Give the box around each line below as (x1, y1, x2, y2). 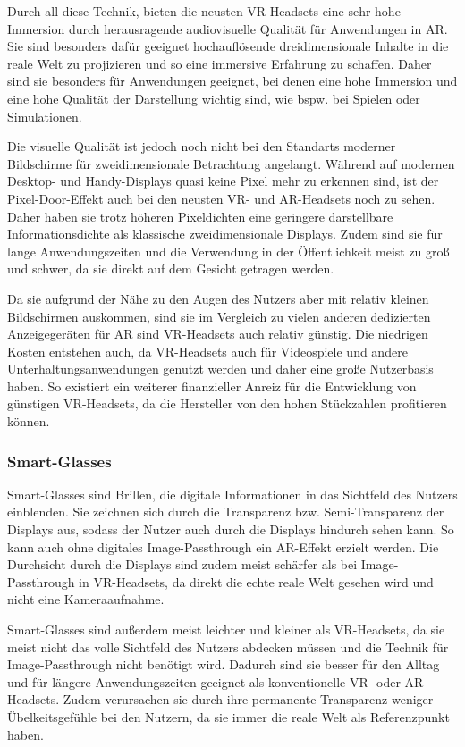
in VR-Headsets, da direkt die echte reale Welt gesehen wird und (79, 572, 434, 591)
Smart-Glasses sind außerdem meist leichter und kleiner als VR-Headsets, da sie (7, 620, 445, 639)
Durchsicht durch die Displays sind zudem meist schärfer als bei (7, 555, 358, 574)
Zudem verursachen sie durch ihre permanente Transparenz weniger (63, 690, 434, 709)
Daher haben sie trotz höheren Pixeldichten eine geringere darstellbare (7, 206, 393, 225)
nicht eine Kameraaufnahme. (7, 590, 165, 609)
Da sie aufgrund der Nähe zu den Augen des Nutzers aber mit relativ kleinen (7, 289, 429, 307)
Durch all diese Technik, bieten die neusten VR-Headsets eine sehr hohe (7, 2, 401, 20)
